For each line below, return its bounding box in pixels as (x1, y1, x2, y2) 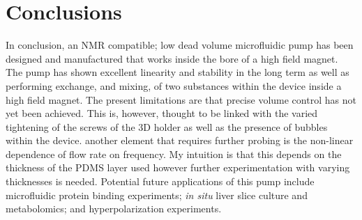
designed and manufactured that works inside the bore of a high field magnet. (6, 51, 338, 65)
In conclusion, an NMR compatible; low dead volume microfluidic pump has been (6, 38, 354, 52)
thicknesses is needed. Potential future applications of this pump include (6, 174, 315, 189)
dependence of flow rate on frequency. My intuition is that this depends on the (6, 146, 342, 161)
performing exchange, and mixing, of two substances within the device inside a (6, 78, 342, 93)
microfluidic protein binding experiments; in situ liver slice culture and (6, 187, 308, 202)
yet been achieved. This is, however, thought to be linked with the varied (6, 106, 318, 120)
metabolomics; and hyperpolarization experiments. (6, 201, 222, 216)
